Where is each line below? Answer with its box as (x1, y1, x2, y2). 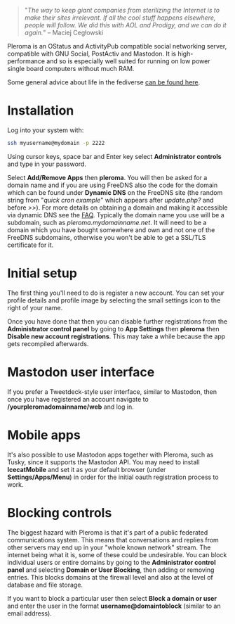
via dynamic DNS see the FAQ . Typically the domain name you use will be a (7, 210, 224, 219)
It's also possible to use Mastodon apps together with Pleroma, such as (7, 450, 214, 459)
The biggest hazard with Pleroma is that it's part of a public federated (7, 528, 208, 537)
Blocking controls (7, 504, 112, 521)
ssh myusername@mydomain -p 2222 (7, 139, 105, 146)
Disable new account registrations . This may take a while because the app (7, 332, 226, 340)
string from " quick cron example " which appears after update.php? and (7, 196, 214, 204)
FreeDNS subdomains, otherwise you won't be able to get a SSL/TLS (7, 233, 206, 241)
